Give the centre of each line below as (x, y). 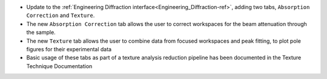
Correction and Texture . (61, 16)
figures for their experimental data (69, 49)
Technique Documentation (59, 66)
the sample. (41, 33)
